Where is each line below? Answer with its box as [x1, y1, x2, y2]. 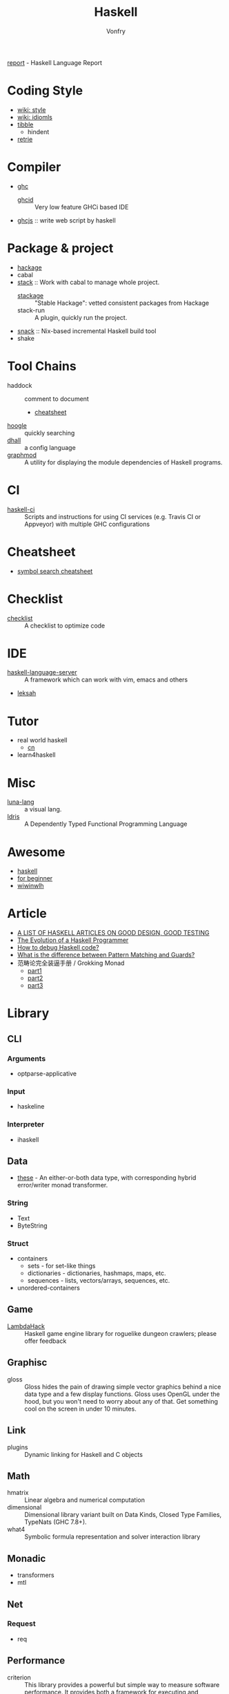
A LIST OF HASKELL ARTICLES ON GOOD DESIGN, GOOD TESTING [17, 929, 210, 937]
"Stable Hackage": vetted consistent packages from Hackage [34, 299, 209, 307]
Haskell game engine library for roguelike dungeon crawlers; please [24, 1329, 217, 1337]
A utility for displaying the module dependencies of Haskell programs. [24, 458, 223, 467]
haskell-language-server [7, 668, 77, 677]
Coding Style [7, 83, 83, 99]
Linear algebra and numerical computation [24, 1496, 145, 1504]
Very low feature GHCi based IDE [34, 203, 129, 211]
